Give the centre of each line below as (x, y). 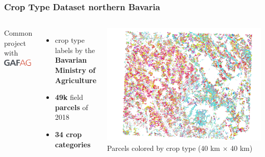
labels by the (75, 50)
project (15, 43)
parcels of (72, 107)
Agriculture (76, 80)
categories (73, 144)
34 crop (69, 134)
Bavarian (71, 60)
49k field (69, 97)
